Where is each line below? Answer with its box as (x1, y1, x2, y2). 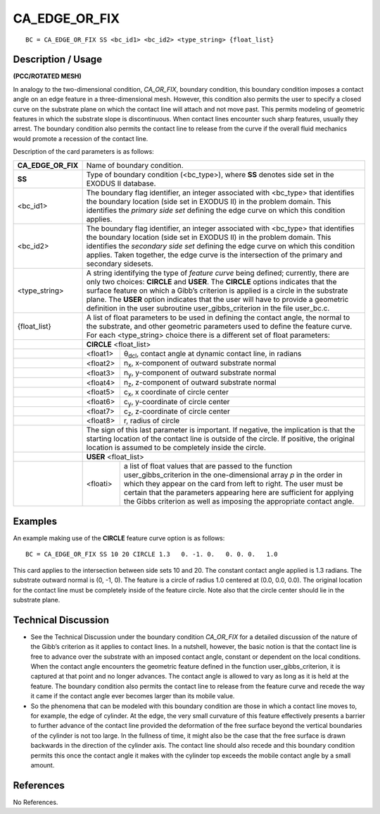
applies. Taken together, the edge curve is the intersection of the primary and (86, 250, 343, 260)
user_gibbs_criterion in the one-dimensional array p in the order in (123, 470, 343, 480)
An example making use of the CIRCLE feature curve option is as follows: (13, 534, 225, 542)
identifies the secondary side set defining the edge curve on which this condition (86, 241, 355, 250)
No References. (13, 798, 58, 806)
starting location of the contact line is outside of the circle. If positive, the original (86, 434, 355, 444)
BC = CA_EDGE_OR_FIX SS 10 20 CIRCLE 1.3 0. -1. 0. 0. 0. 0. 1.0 (25, 550, 278, 559)
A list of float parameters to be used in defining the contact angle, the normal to (86, 312, 350, 322)
